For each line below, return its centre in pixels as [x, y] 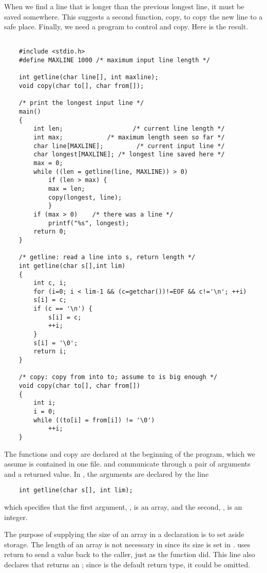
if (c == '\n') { [63, 309]
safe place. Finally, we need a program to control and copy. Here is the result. [126, 26]
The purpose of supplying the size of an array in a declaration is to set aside [124, 534]
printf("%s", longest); [89, 223]
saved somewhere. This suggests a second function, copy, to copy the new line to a [133, 16]
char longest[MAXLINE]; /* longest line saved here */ [129, 155]
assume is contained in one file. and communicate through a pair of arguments [127, 464]
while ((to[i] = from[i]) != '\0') [94, 420]
